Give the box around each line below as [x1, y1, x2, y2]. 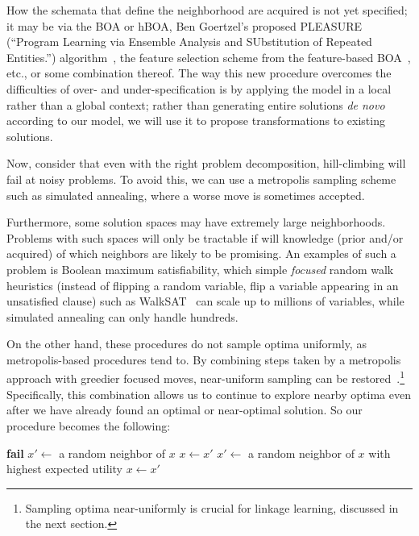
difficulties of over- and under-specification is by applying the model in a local [6, 80, 392, 97]
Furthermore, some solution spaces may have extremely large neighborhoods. [6, 214, 386, 231]
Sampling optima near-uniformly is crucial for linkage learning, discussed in [25, 499, 399, 516]
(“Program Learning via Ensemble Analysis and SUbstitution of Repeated [6, 33, 372, 50]
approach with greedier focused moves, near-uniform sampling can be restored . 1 [6, 368, 405, 387]
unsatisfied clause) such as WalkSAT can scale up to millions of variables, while [6, 293, 404, 310]
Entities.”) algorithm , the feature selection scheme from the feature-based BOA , [6, 48, 411, 65]
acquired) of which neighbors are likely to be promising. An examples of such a [6, 245, 396, 262]
